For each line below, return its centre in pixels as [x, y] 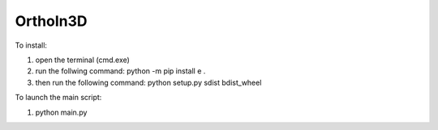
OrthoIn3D [52, 21]
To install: [31, 45]
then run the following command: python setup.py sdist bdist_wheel [148, 82]
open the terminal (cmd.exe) [82, 60]
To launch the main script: [58, 98]
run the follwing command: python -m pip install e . [120, 71]
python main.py [61, 112]
